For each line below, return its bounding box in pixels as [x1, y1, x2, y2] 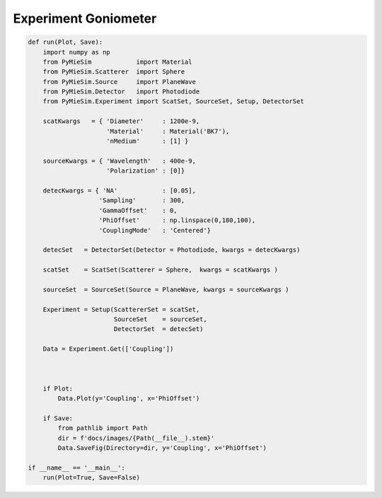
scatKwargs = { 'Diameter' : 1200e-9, [42, 117, 200, 125]
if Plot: [42, 384, 74, 393]
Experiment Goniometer [13, 11, 157, 26]
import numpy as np [42, 48, 111, 56]
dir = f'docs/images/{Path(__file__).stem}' [57, 434, 215, 442]
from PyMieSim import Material [42, 57, 192, 66]
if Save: [42, 414, 74, 422]
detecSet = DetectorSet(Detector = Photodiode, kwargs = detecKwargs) [42, 246, 301, 254]
